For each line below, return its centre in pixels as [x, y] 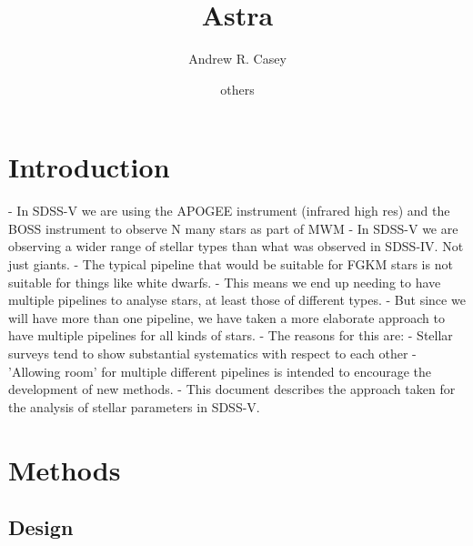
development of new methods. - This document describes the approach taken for [232, 389]
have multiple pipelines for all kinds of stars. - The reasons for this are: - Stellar [231, 335]
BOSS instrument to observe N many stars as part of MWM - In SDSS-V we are [233, 228]
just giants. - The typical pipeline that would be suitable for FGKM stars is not [231, 264]
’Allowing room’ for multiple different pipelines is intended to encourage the [220, 371]
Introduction [89, 167]
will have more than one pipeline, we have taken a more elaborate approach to [227, 317]
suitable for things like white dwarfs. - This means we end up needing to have [225, 282]
